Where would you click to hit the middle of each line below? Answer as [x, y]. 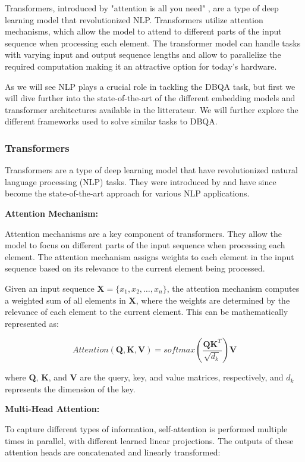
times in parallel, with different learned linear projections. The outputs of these [149, 440]
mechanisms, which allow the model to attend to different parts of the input [143, 31]
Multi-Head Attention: [52, 409]
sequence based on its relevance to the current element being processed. [135, 268]
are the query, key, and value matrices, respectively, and [182, 377]
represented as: [32, 323]
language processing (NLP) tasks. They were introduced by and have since [141, 181]
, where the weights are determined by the [213, 300]
